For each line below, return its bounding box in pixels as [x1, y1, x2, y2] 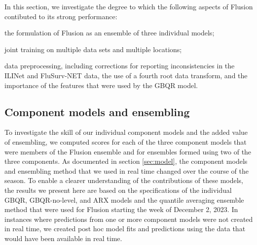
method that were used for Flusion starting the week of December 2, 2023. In [4, 204, 238, 214]
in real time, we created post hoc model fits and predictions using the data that [4, 223, 246, 234]
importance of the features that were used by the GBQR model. [4, 80, 198, 90]
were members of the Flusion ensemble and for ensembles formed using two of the [4, 146, 252, 156]
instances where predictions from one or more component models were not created [4, 214, 253, 224]
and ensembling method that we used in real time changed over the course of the [4, 165, 249, 176]
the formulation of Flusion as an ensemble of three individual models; [4, 28, 215, 38]
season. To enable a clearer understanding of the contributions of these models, [4, 175, 244, 185]
